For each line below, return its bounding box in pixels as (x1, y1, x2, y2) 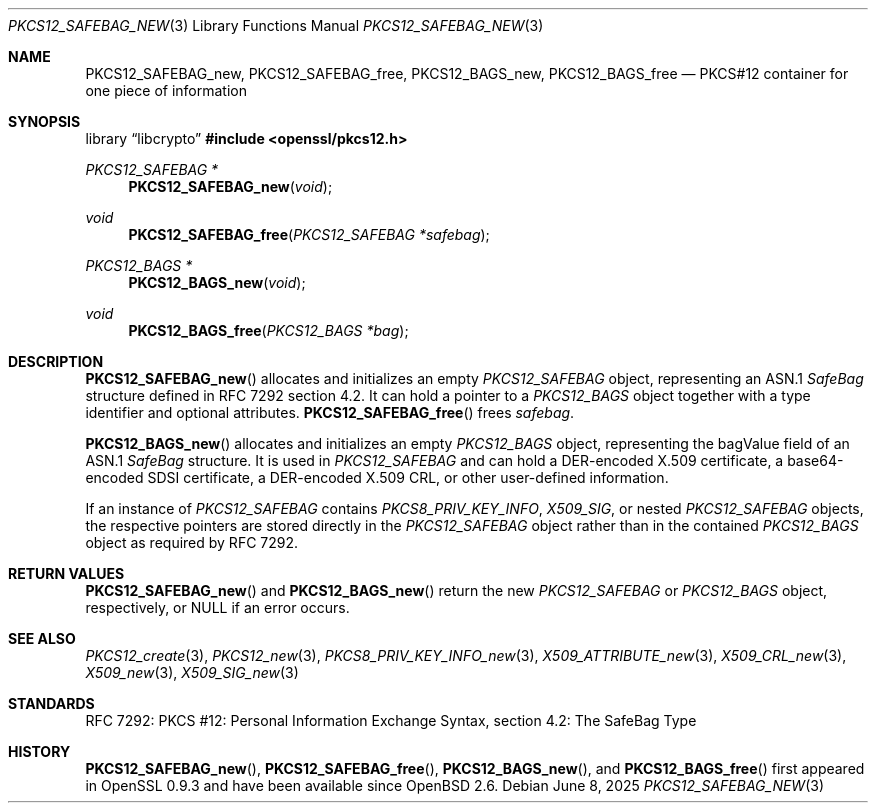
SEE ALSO (8, 630, 76, 647)
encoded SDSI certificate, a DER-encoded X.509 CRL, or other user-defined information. (85, 469, 669, 486)
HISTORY (8, 743, 71, 760)
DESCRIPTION (8, 353, 104, 370)
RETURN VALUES (8, 565, 125, 582)
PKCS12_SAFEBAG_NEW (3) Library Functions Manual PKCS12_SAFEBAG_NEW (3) (8, 17, 544, 34)
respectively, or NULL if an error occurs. (85, 599, 350, 616)
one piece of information (85, 82, 247, 99)
